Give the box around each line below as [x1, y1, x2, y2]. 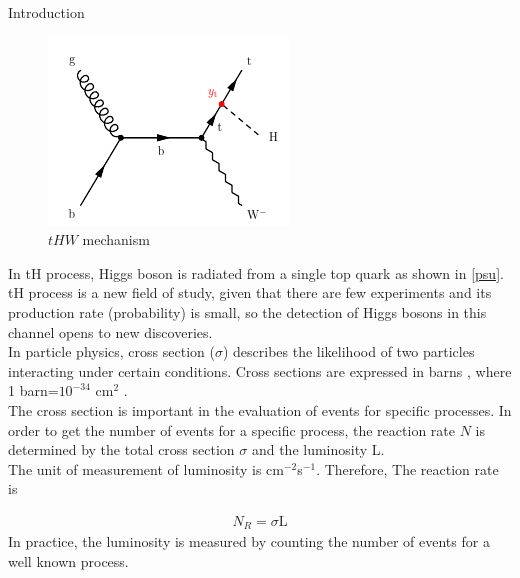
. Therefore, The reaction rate [316, 458, 499, 479]
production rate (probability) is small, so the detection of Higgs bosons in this [8, 301, 487, 322]
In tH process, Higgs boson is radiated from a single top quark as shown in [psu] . [8, 262, 504, 283]
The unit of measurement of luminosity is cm [8, 458, 284, 479]
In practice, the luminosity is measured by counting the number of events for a [8, 531, 490, 552]
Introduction [8, 2, 85, 22]
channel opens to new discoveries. [8, 321, 213, 342]
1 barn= [8, 380, 59, 401]
